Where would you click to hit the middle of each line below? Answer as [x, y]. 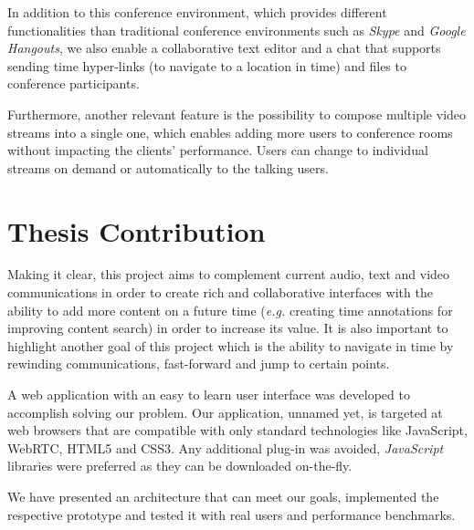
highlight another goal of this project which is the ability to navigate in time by [231, 345]
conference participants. [74, 83]
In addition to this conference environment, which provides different [197, 12]
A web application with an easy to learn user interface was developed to [209, 395]
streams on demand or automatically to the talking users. [168, 167]
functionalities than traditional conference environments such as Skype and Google [237, 30]
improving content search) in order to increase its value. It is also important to [228, 328]
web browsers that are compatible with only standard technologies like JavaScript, [237, 430]
